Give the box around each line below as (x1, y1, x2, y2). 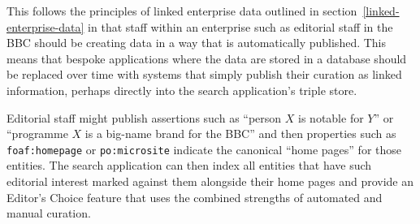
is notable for (298, 109, 364, 126)
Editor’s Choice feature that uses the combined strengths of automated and (6, 188, 383, 205)
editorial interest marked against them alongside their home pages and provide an (6, 173, 414, 189)
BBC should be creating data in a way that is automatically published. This (6, 34, 387, 51)
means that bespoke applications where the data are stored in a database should (6, 50, 407, 67)
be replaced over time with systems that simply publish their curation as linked (6, 66, 402, 83)
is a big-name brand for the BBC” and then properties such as (84, 125, 396, 142)
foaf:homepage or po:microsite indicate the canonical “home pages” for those (6, 140, 402, 157)
